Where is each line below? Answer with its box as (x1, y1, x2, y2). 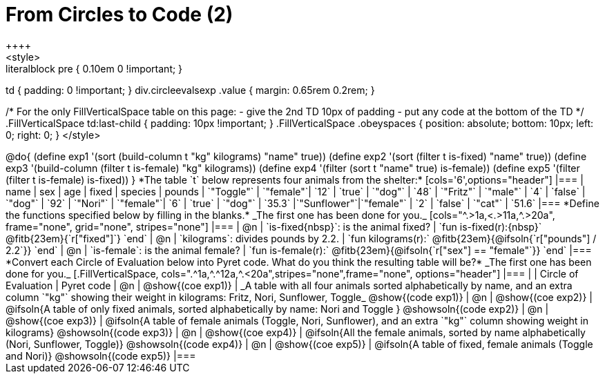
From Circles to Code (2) (6, 3, 233, 26)
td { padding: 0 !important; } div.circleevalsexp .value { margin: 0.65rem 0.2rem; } (6, 84, 375, 96)
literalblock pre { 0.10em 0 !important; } (6, 62, 183, 75)
